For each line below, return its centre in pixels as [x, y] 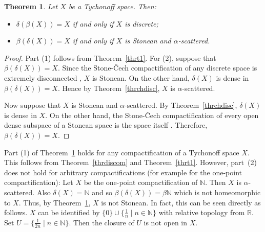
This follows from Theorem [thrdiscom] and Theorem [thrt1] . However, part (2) [130, 162]
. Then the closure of [101, 222]
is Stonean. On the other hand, [141, 77]
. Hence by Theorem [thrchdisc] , [109, 88]
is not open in [166, 222]
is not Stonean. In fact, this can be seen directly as [181, 202]
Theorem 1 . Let [31, 6]
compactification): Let [39, 182]
